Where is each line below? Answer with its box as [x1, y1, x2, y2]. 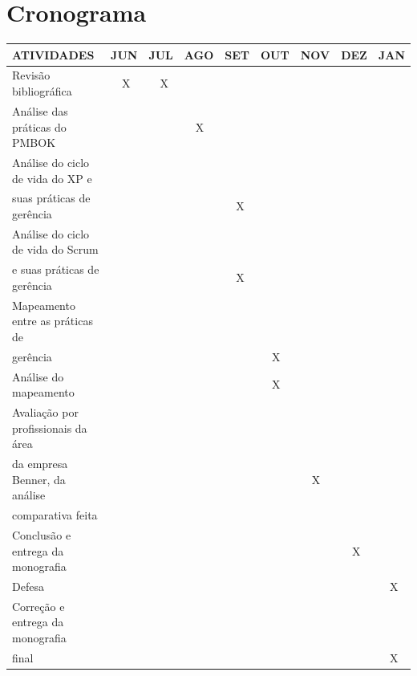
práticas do [12, 118, 67, 135]
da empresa [12, 455, 68, 472]
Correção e [12, 597, 65, 614]
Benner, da [12, 470, 66, 487]
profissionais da [12, 419, 87, 436]
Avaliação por [12, 404, 79, 420]
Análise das [12, 102, 68, 119]
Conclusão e [12, 526, 71, 543]
